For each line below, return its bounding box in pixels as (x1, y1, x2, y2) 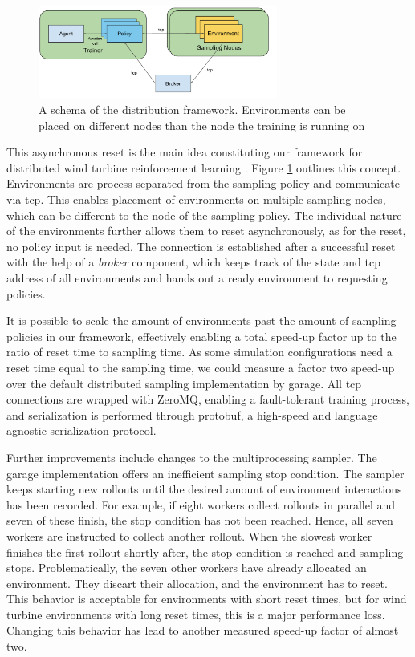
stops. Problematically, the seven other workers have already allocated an (6, 559, 367, 576)
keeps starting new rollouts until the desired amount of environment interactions (6, 481, 402, 497)
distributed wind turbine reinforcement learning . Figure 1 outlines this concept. (6, 159, 401, 176)
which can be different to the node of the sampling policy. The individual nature (6, 206, 402, 223)
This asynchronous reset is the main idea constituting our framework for (6, 144, 363, 160)
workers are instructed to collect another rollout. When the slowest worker (6, 527, 372, 544)
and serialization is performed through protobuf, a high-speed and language (6, 406, 378, 423)
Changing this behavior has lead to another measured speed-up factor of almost (6, 622, 399, 639)
